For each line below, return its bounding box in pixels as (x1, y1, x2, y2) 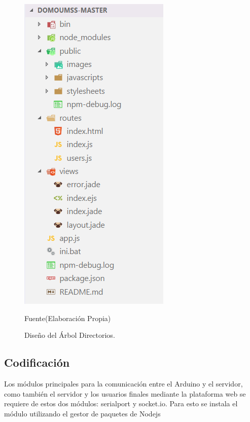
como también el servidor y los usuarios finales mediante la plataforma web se (4, 388, 246, 399)
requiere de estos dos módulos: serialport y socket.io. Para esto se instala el (4, 398, 238, 409)
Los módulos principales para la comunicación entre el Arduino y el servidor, (4, 378, 243, 389)
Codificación (4, 355, 70, 370)
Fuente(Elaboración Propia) (24, 312, 111, 323)
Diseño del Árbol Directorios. (24, 330, 115, 340)
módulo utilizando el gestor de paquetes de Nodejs (4, 408, 161, 418)
